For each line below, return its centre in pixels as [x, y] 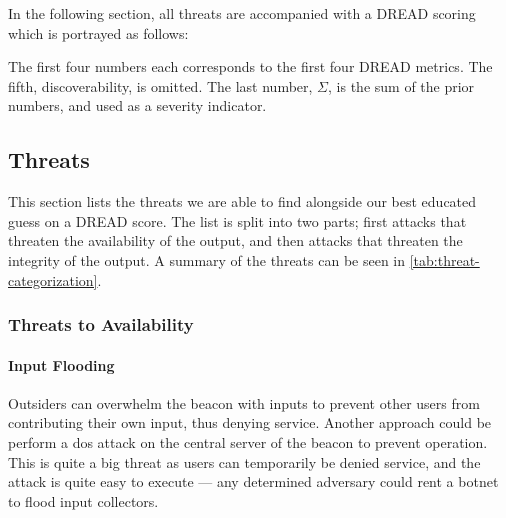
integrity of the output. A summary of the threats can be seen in [207, 259]
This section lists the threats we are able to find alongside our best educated [242, 201]
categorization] [53, 279]
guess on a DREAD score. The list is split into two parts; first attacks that [237, 220]
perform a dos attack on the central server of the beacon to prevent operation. [248, 441]
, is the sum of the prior [401, 85]
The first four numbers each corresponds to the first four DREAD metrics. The [250, 66]
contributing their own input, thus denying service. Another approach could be [250, 422]
